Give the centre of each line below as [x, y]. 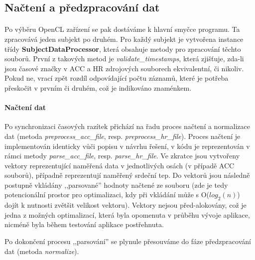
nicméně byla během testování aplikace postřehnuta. [84, 224]
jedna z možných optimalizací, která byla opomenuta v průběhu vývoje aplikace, [127, 214]
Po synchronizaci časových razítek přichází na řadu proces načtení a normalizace [127, 126]
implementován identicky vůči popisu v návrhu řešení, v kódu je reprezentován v [127, 146]
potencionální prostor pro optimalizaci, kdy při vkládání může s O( [107, 195]
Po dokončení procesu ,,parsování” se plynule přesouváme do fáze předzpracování [128, 241]
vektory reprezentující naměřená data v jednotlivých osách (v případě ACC [120, 165]
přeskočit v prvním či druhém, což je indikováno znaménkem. [98, 87]
